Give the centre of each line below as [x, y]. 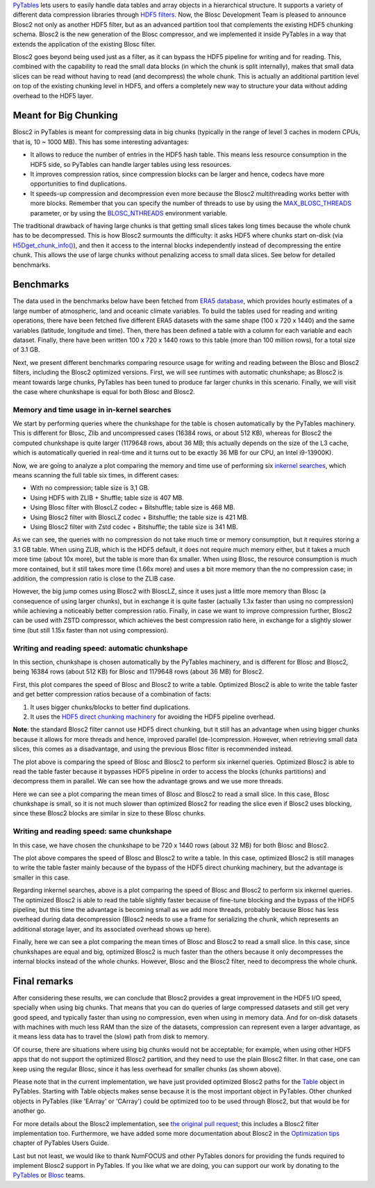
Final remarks [43, 981]
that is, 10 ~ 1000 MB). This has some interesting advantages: [101, 142]
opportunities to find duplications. [78, 184]
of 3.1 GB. [26, 350]
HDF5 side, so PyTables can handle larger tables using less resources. [131, 164]
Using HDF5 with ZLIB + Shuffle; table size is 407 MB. [107, 498]
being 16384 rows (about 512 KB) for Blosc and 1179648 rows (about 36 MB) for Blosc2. [138, 672]
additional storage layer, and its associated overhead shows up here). [112, 929]
